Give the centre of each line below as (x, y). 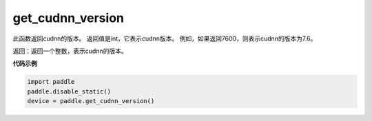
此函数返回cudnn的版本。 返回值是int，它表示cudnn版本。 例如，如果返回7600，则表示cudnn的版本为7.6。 (165, 38)
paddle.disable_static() (69, 91)
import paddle (51, 82)
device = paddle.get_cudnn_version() (91, 101)
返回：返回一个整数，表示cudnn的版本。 (70, 51)
